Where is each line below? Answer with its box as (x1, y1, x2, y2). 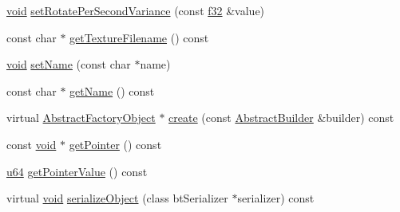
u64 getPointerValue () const (6, 163, 148, 179)
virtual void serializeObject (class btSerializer (6, 190, 228, 206)
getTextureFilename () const (69, 29, 209, 45)
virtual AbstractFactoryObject (6, 109, 156, 126)
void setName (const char (6, 56, 131, 73)
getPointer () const (69, 135, 162, 152)
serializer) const (237, 190, 315, 206)
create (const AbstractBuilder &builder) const (168, 109, 394, 126)
